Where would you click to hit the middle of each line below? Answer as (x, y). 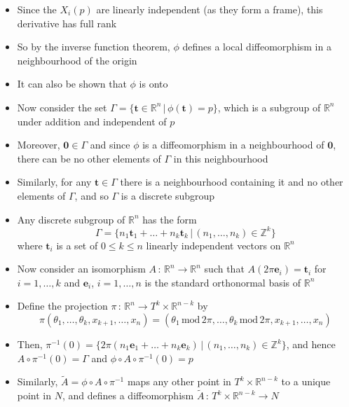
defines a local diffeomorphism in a (257, 47)
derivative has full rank (67, 23)
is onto (153, 84)
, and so (91, 195)
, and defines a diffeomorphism (128, 395)
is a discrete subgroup (168, 195)
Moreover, (39, 145)
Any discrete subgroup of (71, 219)
